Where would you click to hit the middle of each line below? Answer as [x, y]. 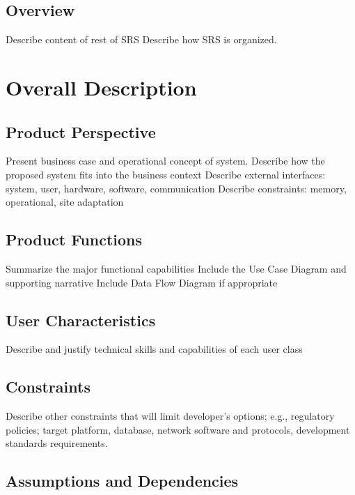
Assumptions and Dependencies [122, 481]
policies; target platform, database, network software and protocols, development [178, 429]
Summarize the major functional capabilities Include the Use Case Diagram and [176, 268]
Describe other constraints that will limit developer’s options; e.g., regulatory [170, 416]
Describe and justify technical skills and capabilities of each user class [154, 349]
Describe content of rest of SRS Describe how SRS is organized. [141, 39]
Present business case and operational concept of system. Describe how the [165, 161]
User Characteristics [81, 320]
